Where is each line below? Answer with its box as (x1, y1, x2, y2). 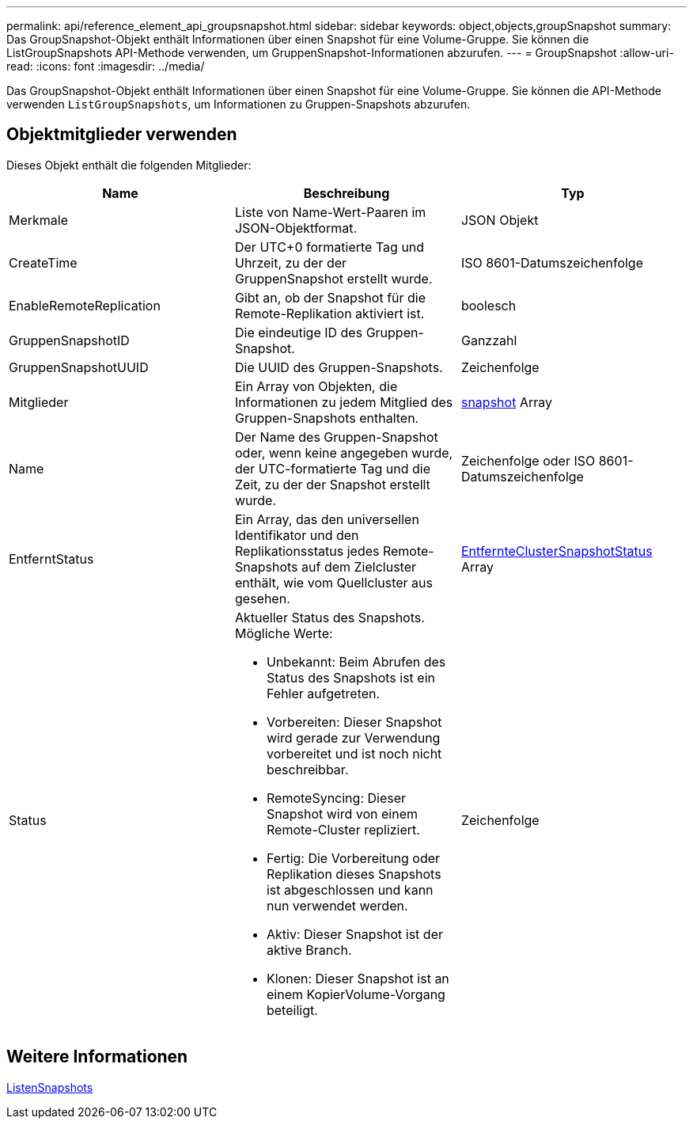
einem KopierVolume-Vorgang (266, 986, 445, 1002)
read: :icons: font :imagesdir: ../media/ (6, 59, 205, 73)
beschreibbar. (266, 761, 349, 777)
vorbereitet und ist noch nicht (266, 745, 442, 762)
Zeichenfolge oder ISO (460, 452, 596, 469)
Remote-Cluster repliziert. (266, 821, 420, 838)
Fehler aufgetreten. (266, 685, 381, 701)
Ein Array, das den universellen (234, 511, 419, 527)
